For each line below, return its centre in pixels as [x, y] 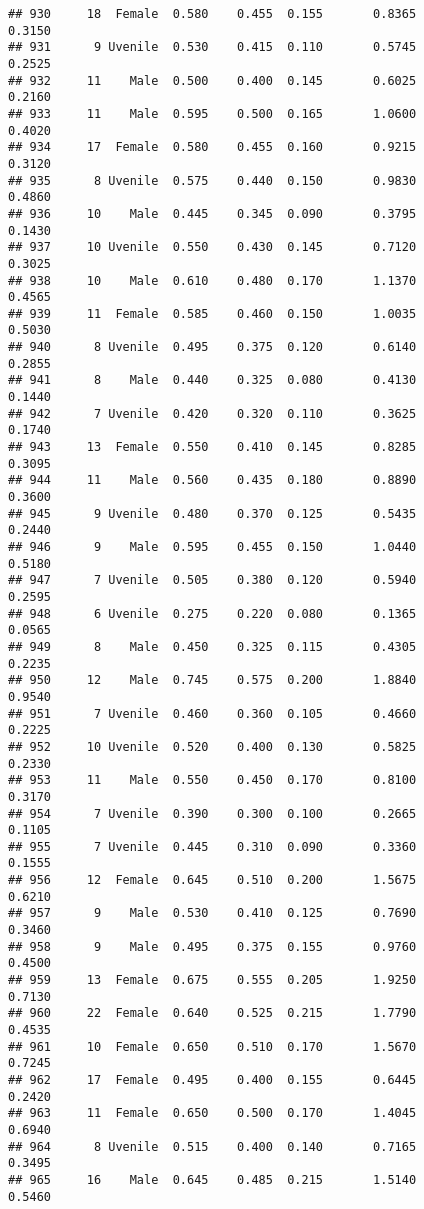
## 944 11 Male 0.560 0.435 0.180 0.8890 [212, 480]
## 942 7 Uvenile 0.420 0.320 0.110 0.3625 [212, 413]
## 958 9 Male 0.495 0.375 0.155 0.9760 [212, 946]
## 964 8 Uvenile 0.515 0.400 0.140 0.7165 [212, 1146]
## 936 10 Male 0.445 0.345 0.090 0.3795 [212, 213]
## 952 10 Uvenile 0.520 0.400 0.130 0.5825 [212, 746]
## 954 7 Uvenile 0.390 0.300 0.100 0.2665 [212, 813]
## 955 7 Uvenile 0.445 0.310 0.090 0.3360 [212, 846]
